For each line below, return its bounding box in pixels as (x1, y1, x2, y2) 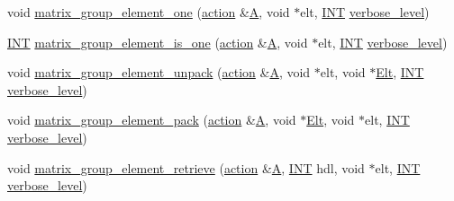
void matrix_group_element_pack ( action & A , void (7, 110, 296, 129)
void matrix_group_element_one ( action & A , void (7, 3, 290, 21)
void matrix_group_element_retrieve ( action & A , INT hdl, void (7, 158, 365, 177)
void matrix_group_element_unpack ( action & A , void (7, 63, 311, 82)
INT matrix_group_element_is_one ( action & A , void (7, 32, 308, 51)
